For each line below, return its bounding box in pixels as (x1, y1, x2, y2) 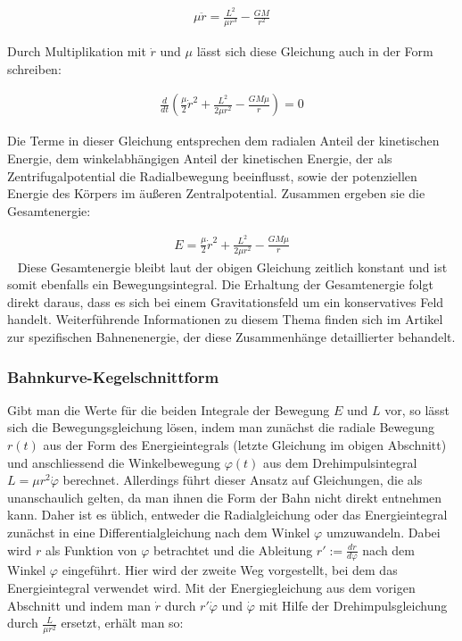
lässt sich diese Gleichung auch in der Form (196, 42, 433, 61)
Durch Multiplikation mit (7, 42, 146, 61)
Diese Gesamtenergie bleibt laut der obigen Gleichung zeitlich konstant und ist (17, 257, 448, 276)
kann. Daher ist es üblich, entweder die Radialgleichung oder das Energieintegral (7, 505, 448, 524)
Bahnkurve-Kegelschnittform (7, 365, 219, 387)
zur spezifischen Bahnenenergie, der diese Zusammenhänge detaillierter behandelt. (7, 328, 456, 346)
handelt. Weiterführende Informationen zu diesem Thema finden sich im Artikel (7, 310, 443, 329)
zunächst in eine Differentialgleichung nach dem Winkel (7, 523, 310, 542)
